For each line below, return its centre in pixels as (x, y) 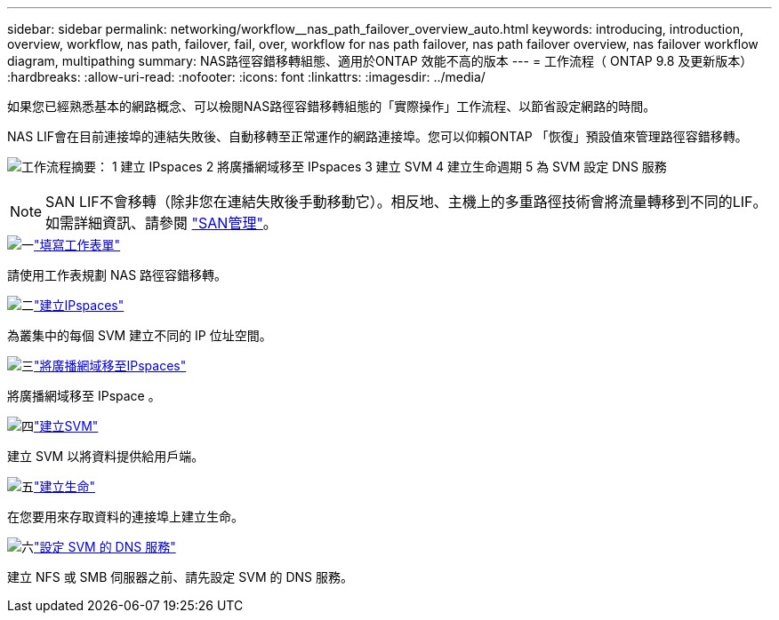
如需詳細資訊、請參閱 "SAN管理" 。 (161, 223)
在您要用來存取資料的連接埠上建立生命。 (125, 517)
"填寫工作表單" (77, 245)
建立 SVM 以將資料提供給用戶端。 (106, 456)
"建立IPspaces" (79, 305)
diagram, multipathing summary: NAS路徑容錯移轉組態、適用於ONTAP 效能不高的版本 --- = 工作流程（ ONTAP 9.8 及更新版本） (380, 61)
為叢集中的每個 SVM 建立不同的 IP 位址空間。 (140, 335)
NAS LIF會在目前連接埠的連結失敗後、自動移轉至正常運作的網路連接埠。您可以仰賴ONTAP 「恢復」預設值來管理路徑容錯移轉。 (377, 136)
